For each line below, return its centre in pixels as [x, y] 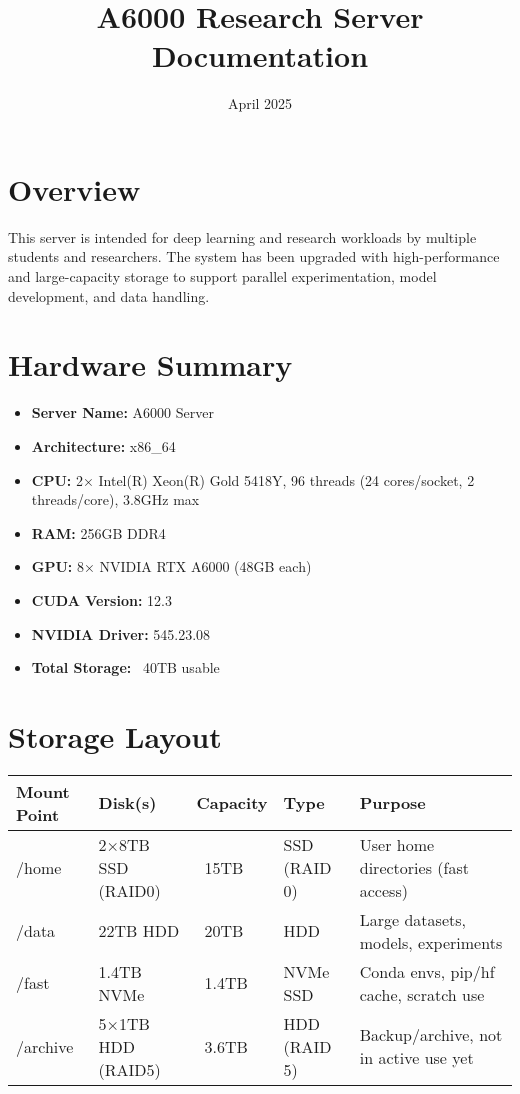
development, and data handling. [109, 295]
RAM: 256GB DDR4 [98, 532]
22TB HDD [139, 931]
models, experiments [431, 942]
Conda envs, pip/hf [427, 971]
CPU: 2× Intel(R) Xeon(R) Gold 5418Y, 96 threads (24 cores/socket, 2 [253, 479]
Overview [74, 188]
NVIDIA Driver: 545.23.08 [121, 633]
